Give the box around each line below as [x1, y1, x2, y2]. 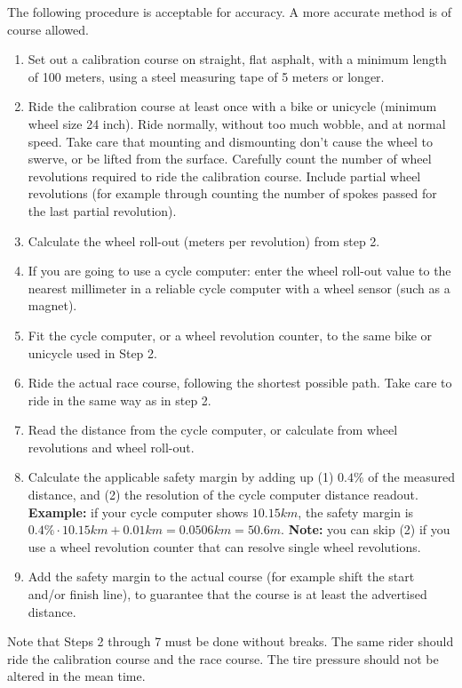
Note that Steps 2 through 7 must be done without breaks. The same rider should [7, 632, 454, 651]
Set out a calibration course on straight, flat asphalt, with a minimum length [28, 50, 447, 68]
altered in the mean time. [7, 667, 146, 685]
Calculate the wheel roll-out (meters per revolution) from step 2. [28, 231, 380, 250]
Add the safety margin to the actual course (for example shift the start [28, 567, 415, 586]
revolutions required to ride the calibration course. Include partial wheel [28, 166, 421, 185]
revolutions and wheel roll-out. [28, 437, 195, 456]
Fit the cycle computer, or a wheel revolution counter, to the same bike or [28, 325, 433, 344]
